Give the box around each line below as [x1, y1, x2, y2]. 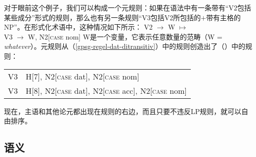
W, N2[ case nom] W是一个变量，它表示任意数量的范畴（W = [28, 31, 222, 41]
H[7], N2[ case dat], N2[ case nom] [26, 70, 139, 82]
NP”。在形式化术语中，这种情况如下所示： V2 [4, 22, 153, 32]
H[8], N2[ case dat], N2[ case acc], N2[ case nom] [26, 84, 187, 96]
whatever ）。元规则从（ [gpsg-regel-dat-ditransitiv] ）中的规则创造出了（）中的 [4, 41, 246, 51]
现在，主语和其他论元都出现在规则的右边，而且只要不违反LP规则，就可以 [4, 106, 242, 116]
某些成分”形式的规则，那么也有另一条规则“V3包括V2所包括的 [4, 12, 201, 22]
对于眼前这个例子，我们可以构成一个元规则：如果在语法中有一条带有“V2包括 [4, 2, 252, 12]
